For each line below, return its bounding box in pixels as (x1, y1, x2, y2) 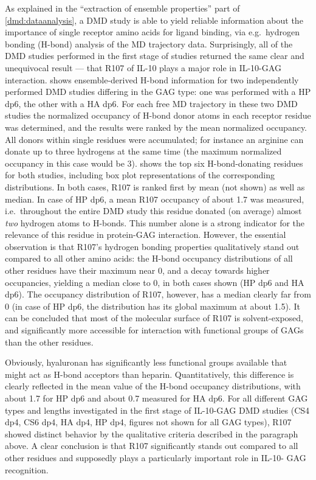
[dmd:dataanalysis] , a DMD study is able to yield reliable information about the (5, 13, 303, 26)
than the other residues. (5, 335, 94, 348)
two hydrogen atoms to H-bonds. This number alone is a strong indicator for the (5, 216, 305, 229)
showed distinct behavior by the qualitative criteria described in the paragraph (5, 427, 298, 440)
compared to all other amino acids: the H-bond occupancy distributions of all (5, 252, 293, 265)
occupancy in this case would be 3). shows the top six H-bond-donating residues (5, 156, 303, 169)
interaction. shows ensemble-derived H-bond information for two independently (5, 73, 299, 86)
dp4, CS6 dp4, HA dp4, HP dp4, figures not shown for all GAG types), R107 (5, 416, 292, 428)
